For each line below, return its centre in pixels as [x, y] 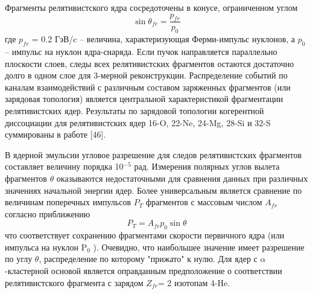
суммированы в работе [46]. [55, 134]
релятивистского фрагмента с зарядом [74, 282]
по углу [19, 259]
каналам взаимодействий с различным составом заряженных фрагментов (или [148, 87]
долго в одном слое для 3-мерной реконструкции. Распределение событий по [146, 75]
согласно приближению [48, 213]
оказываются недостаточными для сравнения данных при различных [182, 178]
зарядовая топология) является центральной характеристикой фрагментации [144, 99]
